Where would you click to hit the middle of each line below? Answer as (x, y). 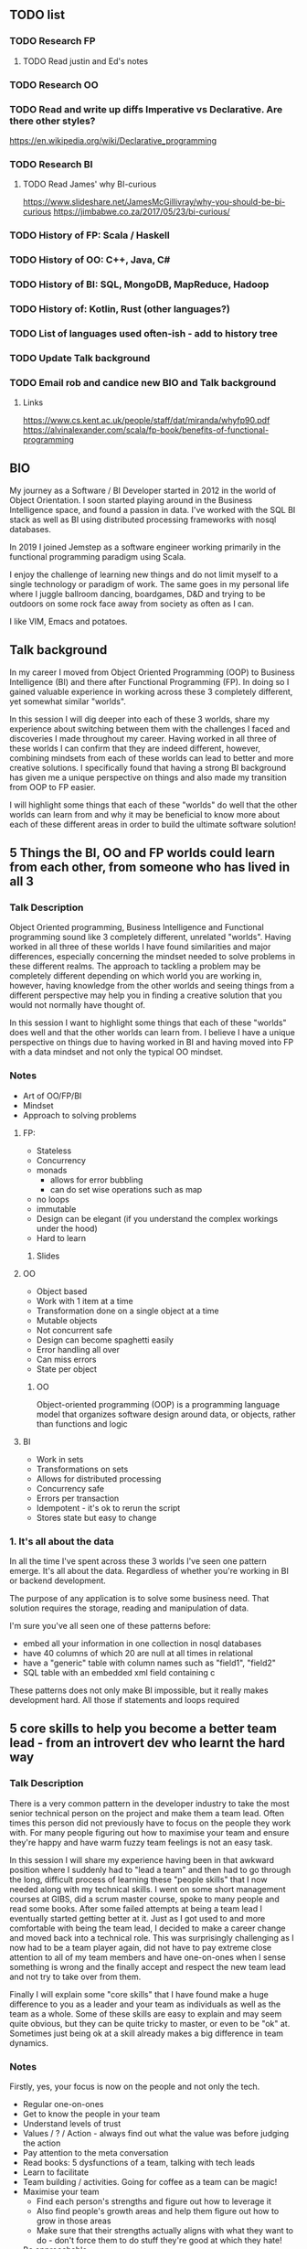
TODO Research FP (53, 41)
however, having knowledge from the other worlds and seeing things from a (152, 986)
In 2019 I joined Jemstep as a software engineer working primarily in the (145, 547)
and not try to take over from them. (75, 1976)
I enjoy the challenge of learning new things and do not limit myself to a (144, 574)
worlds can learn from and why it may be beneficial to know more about (145, 814)
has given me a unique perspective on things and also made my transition (148, 777)
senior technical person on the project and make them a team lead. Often (147, 1813)
